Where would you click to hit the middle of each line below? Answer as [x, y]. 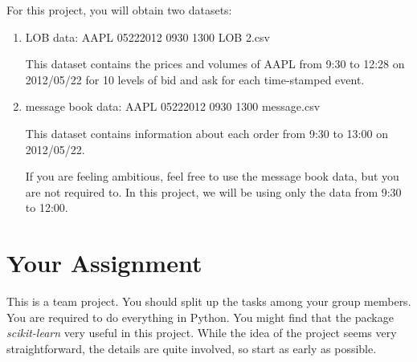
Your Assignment [104, 263]
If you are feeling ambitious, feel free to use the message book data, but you [212, 176]
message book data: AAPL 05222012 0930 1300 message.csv [173, 106]
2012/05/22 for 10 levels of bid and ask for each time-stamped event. [195, 79]
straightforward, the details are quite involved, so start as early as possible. [192, 348]
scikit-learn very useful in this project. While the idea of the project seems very [202, 333]
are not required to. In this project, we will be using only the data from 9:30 [213, 191]
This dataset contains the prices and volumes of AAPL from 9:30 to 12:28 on [215, 64]
